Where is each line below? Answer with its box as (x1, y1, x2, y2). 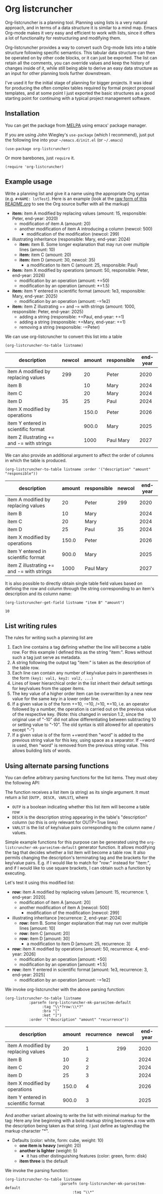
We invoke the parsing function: (5, 1168, 69, 1174)
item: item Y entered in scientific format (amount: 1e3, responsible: (12, 288, 146, 294)
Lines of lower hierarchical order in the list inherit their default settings (12, 680, 153, 686)
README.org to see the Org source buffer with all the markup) (5, 201, 130, 206)
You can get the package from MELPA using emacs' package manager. (5, 122, 147, 128)
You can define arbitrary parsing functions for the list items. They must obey (5, 775, 158, 781)
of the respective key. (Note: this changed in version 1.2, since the (12, 711, 145, 717)
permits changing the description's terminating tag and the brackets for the (5, 855, 156, 860)
